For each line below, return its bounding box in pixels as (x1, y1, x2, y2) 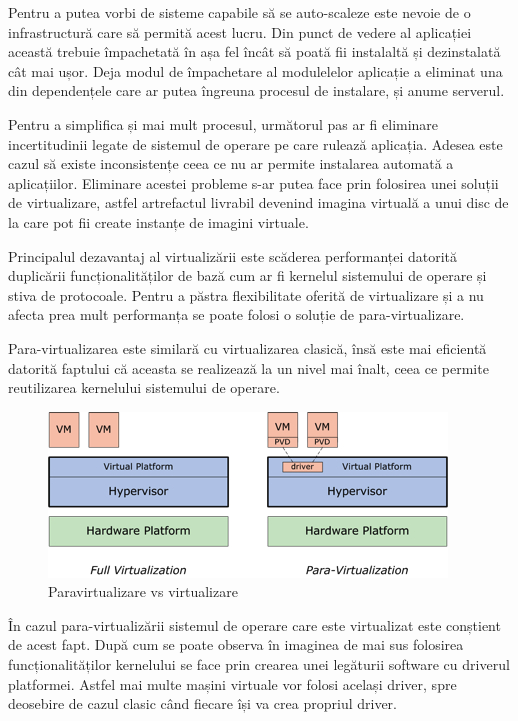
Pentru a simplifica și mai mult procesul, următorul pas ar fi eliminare (8, 113, 439, 134)
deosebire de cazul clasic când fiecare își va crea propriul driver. (8, 693, 397, 714)
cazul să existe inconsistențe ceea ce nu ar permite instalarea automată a (8, 153, 454, 174)
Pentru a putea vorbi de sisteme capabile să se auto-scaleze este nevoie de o (8, 2, 471, 22)
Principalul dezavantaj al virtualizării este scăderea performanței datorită (8, 245, 458, 266)
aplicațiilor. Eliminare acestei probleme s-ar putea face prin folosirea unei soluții (8, 172, 499, 193)
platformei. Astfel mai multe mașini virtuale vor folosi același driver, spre (8, 673, 457, 694)
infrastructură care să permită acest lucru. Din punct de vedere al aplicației (8, 21, 472, 42)
